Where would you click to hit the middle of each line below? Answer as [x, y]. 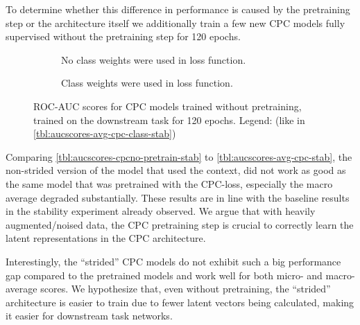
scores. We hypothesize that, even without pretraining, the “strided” [186, 289]
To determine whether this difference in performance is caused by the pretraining [178, 9]
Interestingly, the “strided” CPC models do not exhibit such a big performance [173, 261]
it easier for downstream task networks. [89, 316]
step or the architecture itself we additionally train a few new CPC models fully [175, 23]
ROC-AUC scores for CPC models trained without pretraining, [168, 106]
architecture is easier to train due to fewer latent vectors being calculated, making [180, 302]
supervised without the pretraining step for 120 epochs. [123, 36]
